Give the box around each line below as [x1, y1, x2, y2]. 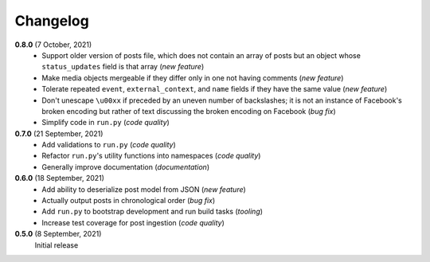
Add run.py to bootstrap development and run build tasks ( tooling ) [41, 207, 263, 217]
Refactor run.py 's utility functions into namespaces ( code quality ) [41, 151, 261, 161]
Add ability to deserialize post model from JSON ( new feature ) [41, 184, 246, 194]
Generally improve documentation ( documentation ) [41, 162, 210, 171]
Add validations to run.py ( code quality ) [41, 140, 177, 150]
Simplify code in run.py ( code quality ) [41, 118, 170, 127]
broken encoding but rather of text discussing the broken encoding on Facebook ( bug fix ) [41, 106, 336, 115]
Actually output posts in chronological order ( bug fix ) [41, 196, 216, 205]
